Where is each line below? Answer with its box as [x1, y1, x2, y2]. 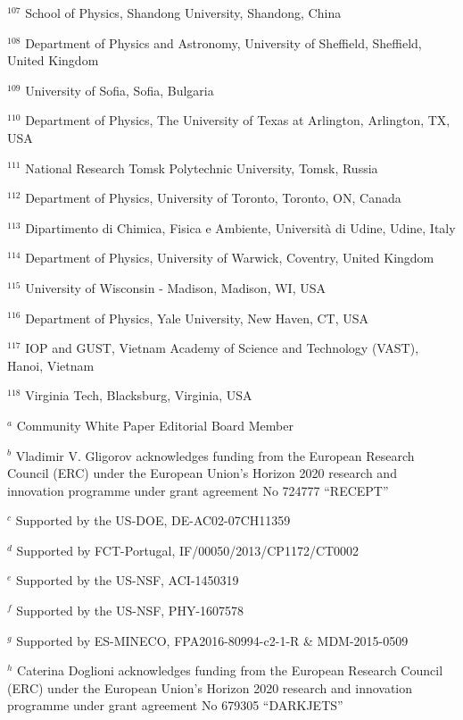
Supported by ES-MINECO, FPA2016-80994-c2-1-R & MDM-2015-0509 [16, 631, 409, 649]
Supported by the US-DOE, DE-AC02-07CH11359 [15, 511, 291, 530]
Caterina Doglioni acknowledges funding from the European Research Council [17, 661, 443, 680]
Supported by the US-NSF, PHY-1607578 [16, 601, 244, 620]
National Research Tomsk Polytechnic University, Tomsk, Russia [25, 158, 378, 177]
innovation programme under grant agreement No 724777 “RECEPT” [7, 481, 389, 499]
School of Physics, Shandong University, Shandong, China [25, 4, 342, 21]
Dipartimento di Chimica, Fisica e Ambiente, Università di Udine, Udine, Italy [25, 218, 456, 237]
